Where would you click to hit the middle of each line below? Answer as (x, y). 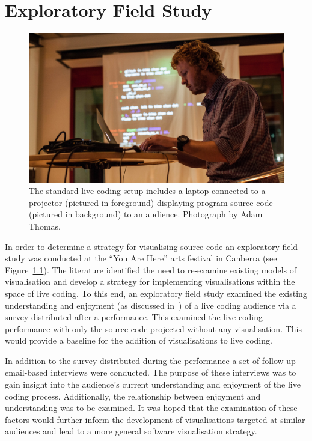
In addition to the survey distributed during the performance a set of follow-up (150, 360)
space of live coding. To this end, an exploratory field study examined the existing (156, 293)
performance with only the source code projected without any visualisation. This (153, 328)
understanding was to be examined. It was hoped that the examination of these (151, 408)
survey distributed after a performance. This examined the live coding (134, 317)
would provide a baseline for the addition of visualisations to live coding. (139, 340)
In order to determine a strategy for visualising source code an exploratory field (151, 246)
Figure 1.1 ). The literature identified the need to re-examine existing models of (151, 269)
